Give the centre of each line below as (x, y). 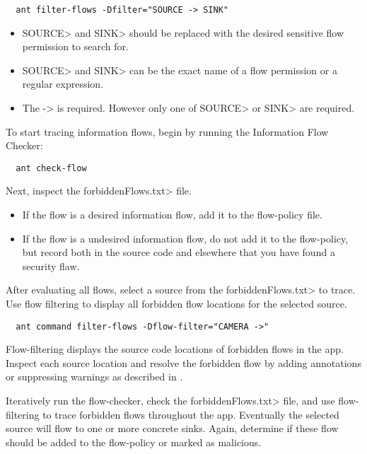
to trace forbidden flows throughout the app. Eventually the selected (191, 414)
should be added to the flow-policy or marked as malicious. (134, 442)
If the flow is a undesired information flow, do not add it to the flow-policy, (185, 238)
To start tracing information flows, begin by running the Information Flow (167, 131)
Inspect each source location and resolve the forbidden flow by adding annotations (183, 362)
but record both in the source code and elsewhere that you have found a (179, 252)
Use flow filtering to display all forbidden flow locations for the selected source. (176, 304)
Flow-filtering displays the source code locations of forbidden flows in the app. (175, 349)
